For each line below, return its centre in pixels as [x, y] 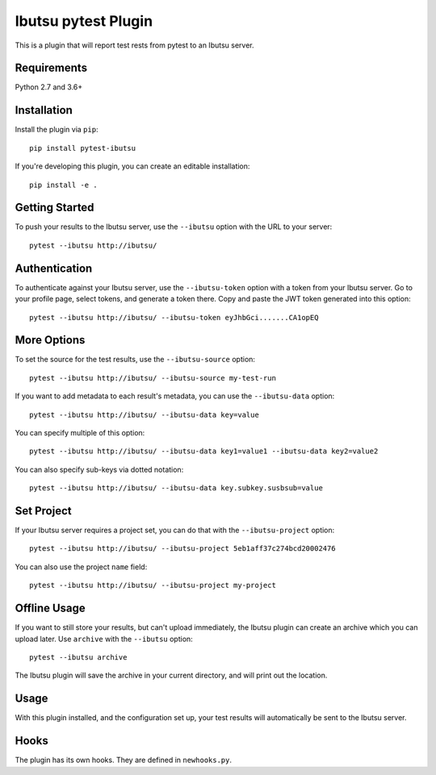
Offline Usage [50, 608]
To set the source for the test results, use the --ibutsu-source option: [135, 360]
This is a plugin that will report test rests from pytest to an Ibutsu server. [134, 45]
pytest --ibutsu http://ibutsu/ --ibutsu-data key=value [145, 415]
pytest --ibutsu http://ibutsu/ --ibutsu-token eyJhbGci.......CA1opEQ [174, 317]
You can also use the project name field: [81, 567]
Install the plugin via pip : [57, 130]
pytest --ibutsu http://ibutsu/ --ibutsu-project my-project [153, 585]
